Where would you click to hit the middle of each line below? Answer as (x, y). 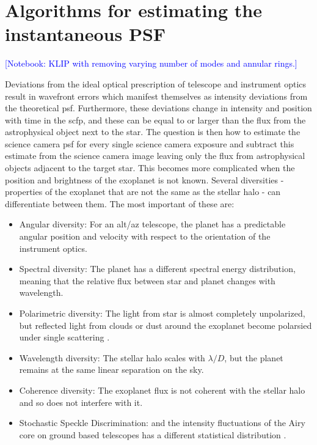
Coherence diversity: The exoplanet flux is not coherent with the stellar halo (162, 390)
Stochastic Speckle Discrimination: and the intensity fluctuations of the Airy (162, 423)
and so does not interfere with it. (81, 402)
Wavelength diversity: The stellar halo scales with (112, 357)
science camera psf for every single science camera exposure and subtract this (150, 143)
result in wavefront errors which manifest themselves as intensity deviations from (156, 96)
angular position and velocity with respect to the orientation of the (145, 236)
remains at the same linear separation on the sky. (111, 370)
